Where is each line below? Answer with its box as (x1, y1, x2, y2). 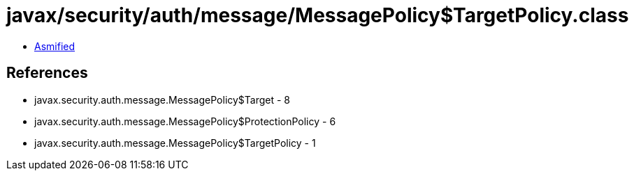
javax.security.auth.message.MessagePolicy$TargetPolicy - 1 (34, 136, 316, 149)
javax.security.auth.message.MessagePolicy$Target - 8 (34, 93, 290, 106)
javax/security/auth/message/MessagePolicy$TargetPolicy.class (6, 3, 629, 27)
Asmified (34, 40, 75, 52)
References (6, 64, 88, 82)
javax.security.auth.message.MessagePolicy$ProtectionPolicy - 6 (34, 115, 336, 127)
